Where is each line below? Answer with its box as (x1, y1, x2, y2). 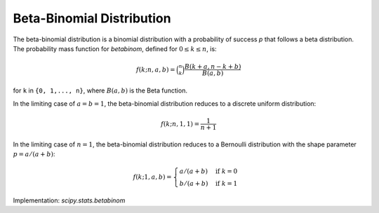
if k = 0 (215, 167, 238, 175)
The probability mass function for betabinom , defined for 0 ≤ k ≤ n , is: (13, 44, 217, 53)
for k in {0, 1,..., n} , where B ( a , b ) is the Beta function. (13, 86, 187, 95)
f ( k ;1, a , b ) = (133, 173, 172, 181)
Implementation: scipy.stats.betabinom (13, 196, 126, 205)
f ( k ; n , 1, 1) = (160, 120, 200, 128)
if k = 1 (215, 179, 238, 188)
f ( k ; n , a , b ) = (135, 65, 175, 74)
